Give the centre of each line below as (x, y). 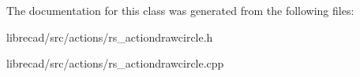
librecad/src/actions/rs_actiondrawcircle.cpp (115, 63)
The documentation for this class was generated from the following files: (180, 10)
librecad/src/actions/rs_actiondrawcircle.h (110, 37)
